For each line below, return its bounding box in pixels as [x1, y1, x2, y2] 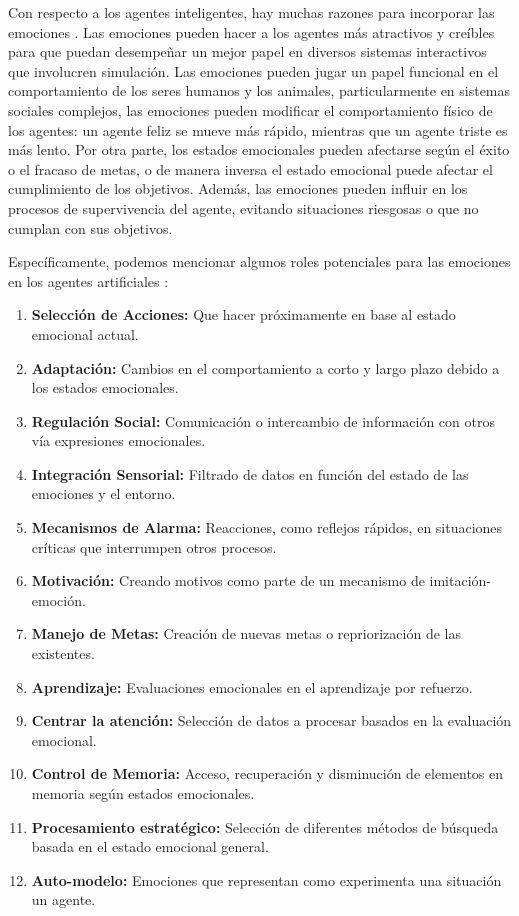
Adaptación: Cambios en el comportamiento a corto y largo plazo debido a [31, 357, 500, 378]
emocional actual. [31, 323, 139, 344]
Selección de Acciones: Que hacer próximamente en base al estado [31, 304, 456, 325]
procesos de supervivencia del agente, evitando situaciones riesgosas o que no [8, 197, 479, 218]
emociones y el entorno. [31, 483, 176, 504]
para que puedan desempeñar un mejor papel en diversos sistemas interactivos [8, 41, 487, 62]
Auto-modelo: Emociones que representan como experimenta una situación [31, 869, 502, 890]
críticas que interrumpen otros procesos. [31, 536, 277, 557]
